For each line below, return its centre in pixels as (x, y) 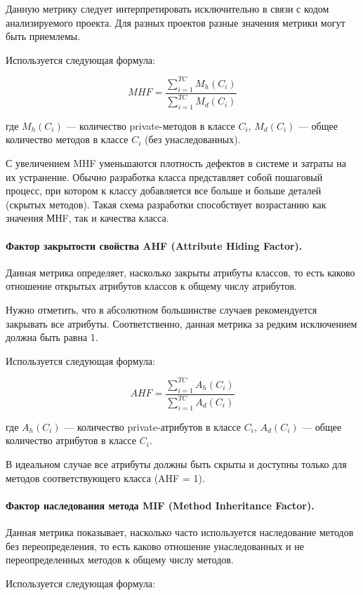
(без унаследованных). (193, 139)
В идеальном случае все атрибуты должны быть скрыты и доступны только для (176, 464)
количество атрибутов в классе (71, 440)
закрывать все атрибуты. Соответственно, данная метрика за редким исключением (181, 323)
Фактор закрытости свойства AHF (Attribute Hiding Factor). (154, 245)
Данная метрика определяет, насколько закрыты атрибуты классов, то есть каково (180, 272)
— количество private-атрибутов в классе (153, 426)
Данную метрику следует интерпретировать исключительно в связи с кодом (167, 8)
